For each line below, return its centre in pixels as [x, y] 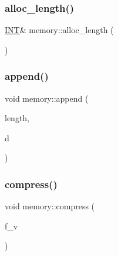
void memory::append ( [47, 98]
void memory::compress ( [50, 206]
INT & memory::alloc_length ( [59, 30]
